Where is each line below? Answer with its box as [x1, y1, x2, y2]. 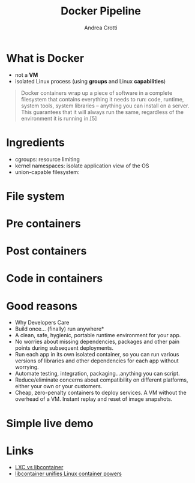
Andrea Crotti [84, 24, 118, 31]
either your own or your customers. [14, 383, 103, 390]
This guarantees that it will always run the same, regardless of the [20, 108, 184, 115]
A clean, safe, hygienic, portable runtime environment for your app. [14, 332, 181, 339]
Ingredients [6, 136, 65, 149]
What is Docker [6, 51, 85, 65]
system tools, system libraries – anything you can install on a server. [20, 102, 190, 109]
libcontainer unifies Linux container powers [14, 470, 122, 478]
